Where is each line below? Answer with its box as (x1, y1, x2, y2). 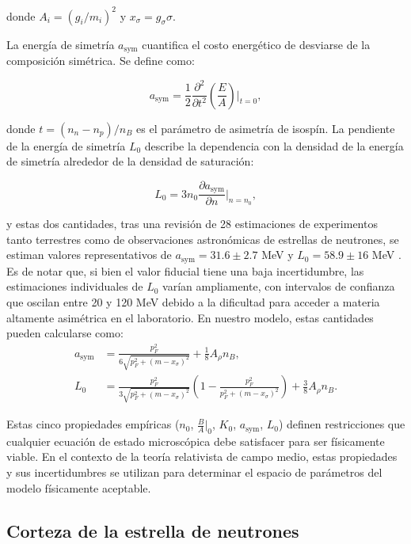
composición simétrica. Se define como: (6, 51, 195, 68)
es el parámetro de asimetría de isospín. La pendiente (136, 120, 395, 136)
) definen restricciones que (278, 416, 405, 432)
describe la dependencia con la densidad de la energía (144, 137, 404, 154)
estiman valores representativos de (6, 246, 172, 263)
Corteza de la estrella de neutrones (6, 518, 299, 542)
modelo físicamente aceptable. (6, 479, 151, 496)
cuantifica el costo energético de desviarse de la (142, 36, 371, 52)
